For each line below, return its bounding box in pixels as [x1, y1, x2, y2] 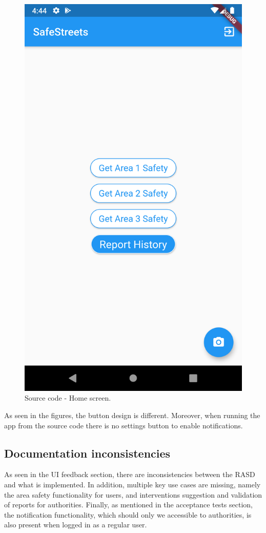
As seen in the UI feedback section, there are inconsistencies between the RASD [4, 469, 255, 480]
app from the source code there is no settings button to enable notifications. [4, 420, 243, 430]
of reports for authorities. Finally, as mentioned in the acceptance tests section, [4, 499, 253, 510]
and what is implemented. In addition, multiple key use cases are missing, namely [4, 479, 261, 489]
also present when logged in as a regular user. [4, 519, 147, 530]
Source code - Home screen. [25, 392, 111, 403]
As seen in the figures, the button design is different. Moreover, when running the [4, 409, 260, 420]
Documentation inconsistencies [4, 445, 171, 461]
